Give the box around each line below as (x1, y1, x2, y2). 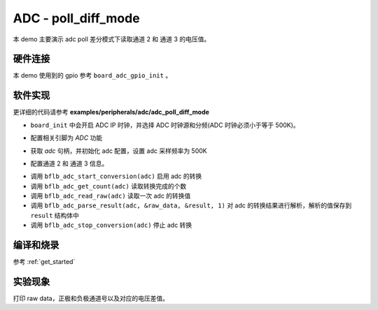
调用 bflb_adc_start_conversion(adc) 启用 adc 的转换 (30, 172, 202, 181)
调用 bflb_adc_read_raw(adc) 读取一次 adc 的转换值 (30, 192, 191, 200)
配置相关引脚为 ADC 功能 (30, 133, 103, 142)
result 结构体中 (30, 211, 80, 219)
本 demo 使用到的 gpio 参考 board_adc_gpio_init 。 (13, 71, 172, 80)
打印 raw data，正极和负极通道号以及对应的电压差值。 (13, 294, 169, 303)
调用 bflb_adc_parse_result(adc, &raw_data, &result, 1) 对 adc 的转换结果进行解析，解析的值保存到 (30, 201, 352, 209)
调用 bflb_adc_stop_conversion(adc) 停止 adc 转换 (30, 221, 192, 230)
